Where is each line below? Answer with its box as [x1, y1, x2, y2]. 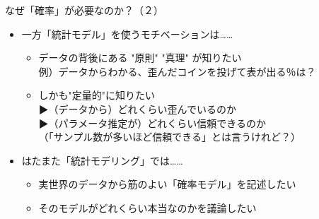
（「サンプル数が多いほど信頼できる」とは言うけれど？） [38, 129, 301, 144]
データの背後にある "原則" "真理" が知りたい [38, 50, 242, 65]
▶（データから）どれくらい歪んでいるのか [38, 101, 236, 116]
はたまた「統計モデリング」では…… [21, 153, 183, 167]
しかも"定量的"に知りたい [38, 88, 156, 102]
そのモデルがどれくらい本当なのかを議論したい [38, 200, 257, 215]
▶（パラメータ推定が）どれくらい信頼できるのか [38, 115, 266, 130]
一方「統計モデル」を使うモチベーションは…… [21, 26, 233, 41]
